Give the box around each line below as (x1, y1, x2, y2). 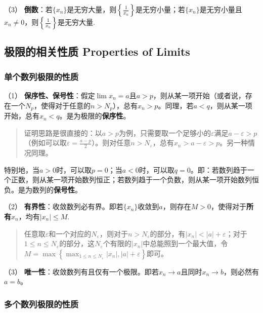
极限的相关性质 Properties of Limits (4, 44, 190, 59)
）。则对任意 (92, 137, 131, 148)
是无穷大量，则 (67, 4, 117, 14)
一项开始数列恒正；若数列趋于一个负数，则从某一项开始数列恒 (53, 174, 259, 185)
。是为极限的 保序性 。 (59, 110, 130, 121)
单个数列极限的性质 (4, 70, 79, 83)
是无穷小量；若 (135, 4, 185, 14)
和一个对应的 (49, 228, 92, 239)
